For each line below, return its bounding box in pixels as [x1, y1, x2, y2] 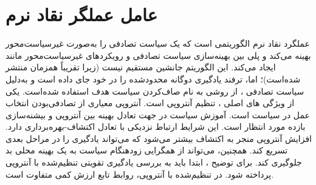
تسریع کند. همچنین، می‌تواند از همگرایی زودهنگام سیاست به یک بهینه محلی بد [5, 144, 288, 156]
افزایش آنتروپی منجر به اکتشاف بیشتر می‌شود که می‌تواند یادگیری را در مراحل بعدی [5, 132, 312, 144]
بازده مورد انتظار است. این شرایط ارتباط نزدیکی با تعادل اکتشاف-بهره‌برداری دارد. [5, 120, 306, 133]
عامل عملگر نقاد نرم [5, 2, 158, 27]
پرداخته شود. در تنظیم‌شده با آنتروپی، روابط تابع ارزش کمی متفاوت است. [5, 167, 274, 180]
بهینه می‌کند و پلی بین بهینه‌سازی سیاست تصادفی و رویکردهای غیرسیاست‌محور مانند [5, 49, 311, 61]
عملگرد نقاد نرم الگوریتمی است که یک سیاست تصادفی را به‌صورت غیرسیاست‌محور [5, 37, 310, 50]
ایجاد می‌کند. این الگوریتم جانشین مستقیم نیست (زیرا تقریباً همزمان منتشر [5, 61, 276, 73]
